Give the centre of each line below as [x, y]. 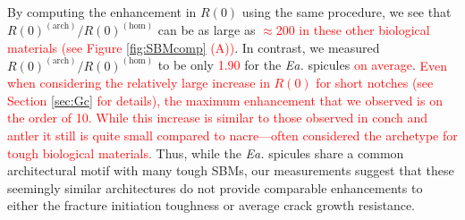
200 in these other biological [353, 30]
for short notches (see [375, 83]
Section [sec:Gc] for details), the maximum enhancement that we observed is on [225, 100]
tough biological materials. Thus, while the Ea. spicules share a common [206, 152]
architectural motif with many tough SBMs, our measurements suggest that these [231, 170]
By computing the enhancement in [102, 12]
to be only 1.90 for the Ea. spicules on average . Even [302, 65]
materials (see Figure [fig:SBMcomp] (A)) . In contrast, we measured [194, 47]
